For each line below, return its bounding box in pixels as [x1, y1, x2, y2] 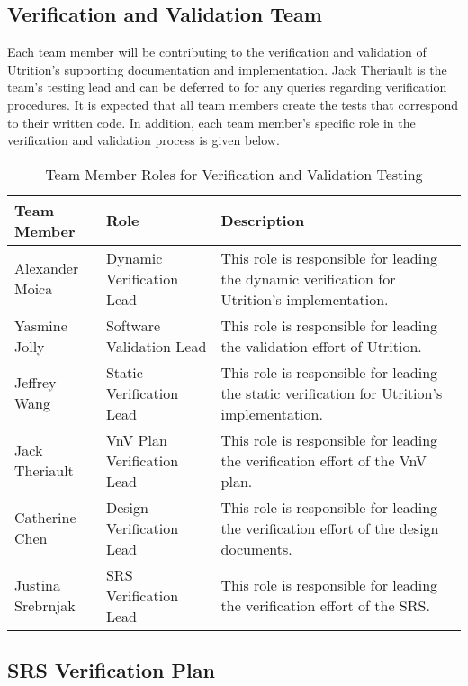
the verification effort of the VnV [220, 449, 427, 471]
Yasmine [14, 314, 67, 336]
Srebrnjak [14, 595, 76, 617]
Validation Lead [105, 335, 207, 357]
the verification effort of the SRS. [220, 595, 430, 617]
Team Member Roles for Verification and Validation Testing [45, 163, 423, 185]
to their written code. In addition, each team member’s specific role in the [7, 113, 416, 131]
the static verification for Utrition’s [220, 382, 443, 403]
